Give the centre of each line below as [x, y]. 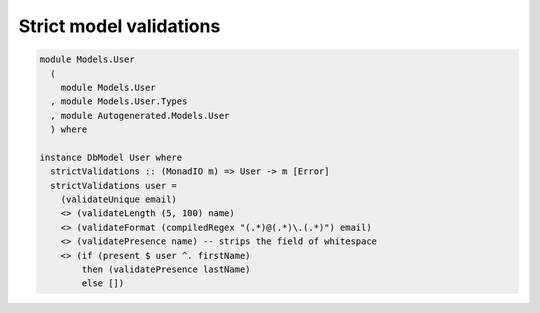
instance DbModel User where [111, 157]
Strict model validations [119, 26]
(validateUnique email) [118, 199]
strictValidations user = [113, 185]
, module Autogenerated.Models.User [140, 115]
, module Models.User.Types [119, 101]
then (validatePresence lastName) [166, 269]
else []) [103, 283]
